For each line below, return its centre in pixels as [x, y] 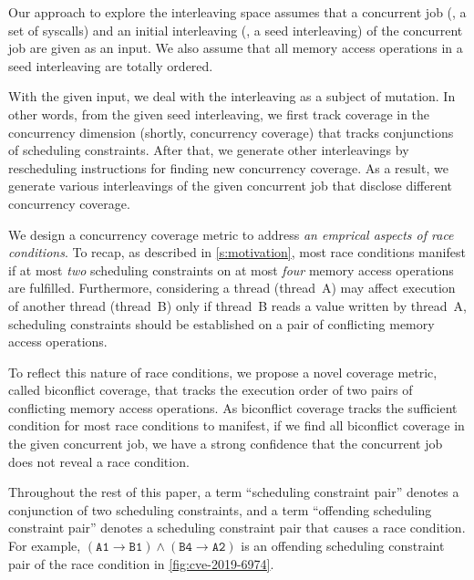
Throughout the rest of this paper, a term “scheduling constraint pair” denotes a [234, 492]
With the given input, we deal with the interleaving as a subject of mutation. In [232, 96]
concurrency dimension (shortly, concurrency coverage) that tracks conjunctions [231, 132]
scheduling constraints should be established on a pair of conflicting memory [222, 323]
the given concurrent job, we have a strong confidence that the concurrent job [226, 444]
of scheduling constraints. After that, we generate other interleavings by [209, 150]
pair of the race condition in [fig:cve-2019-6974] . [141, 563]
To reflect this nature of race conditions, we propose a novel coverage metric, [223, 372]
